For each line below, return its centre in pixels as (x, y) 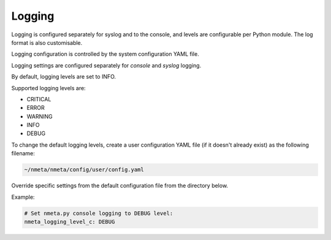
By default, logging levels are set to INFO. (64, 77)
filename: (23, 153)
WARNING (40, 116)
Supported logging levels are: (48, 88)
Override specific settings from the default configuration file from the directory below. (120, 186)
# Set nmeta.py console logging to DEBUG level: (99, 213)
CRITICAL (39, 99)
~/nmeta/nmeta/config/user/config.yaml (84, 170)
